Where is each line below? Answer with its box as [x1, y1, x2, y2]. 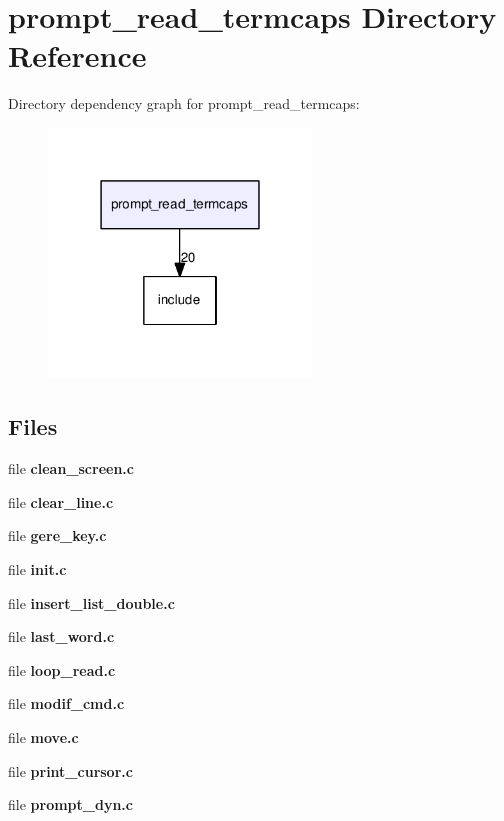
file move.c [8, 727, 79, 748]
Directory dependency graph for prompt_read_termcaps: [8, 93, 360, 114]
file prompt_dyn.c [8, 794, 133, 815]
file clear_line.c [8, 491, 114, 512]
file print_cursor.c [8, 760, 133, 781]
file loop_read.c [8, 659, 116, 680]
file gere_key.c [8, 525, 107, 546]
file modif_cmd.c [8, 693, 125, 714]
